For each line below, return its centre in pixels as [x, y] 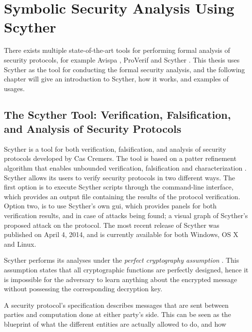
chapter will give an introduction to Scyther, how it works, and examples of [116, 79]
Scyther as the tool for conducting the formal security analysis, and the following [125, 69]
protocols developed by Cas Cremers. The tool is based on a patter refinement [120, 158]
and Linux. [20, 244]
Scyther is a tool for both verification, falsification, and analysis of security [115, 149]
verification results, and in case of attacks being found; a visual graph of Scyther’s [126, 215]
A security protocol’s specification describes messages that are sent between [116, 305]
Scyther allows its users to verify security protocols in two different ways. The [119, 177]
